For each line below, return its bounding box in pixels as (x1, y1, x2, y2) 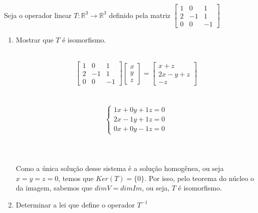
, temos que (58, 172, 94, 183)
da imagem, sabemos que (16, 182, 93, 193)
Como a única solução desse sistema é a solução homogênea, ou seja (16, 162, 224, 173)
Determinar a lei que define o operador (16, 199, 135, 209)
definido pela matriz (109, 9, 171, 20)
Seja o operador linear (4, 9, 72, 20)
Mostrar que (16, 34, 54, 45)
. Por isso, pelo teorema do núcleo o (144, 172, 254, 183)
